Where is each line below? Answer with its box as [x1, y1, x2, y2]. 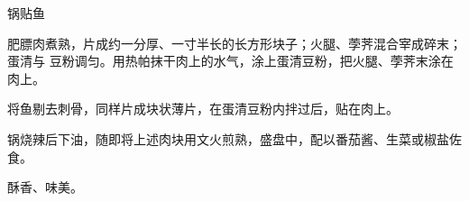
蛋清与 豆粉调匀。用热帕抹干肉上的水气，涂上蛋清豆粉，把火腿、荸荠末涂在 [7, 51, 454, 70]
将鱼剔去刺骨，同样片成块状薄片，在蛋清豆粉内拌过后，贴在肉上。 [7, 99, 399, 118]
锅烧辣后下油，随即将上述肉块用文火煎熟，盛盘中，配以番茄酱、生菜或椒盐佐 [7, 129, 462, 148]
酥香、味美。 [7, 178, 83, 196]
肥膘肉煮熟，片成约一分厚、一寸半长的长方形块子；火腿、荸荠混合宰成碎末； [7, 33, 462, 52]
